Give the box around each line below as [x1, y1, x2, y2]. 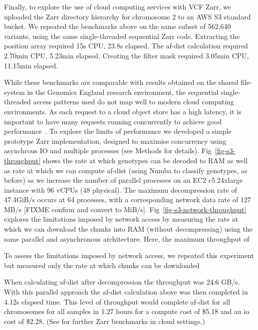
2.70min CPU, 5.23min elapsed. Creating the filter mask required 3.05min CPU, [4, 50, 249, 60]
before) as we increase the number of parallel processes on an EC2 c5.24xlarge [4, 175, 243, 185]
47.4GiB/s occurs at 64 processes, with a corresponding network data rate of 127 [4, 194, 251, 205]
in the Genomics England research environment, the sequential [27, 86, 219, 97]
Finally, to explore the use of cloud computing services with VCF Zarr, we [4, 1, 231, 11]
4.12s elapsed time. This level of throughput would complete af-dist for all [4, 296, 231, 307]
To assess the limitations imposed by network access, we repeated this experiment [4, 250, 254, 261]
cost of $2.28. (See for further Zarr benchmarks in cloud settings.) [4, 316, 205, 326]
